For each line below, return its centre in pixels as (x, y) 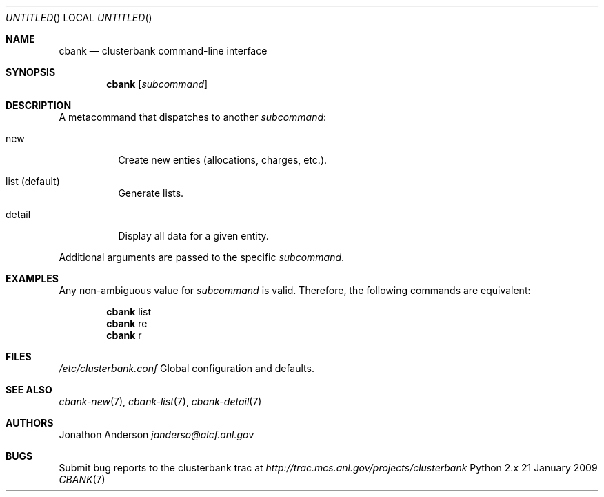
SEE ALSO (29, 390)
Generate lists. (151, 193)
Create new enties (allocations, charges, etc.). (223, 160)
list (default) (33, 181)
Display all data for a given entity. (193, 236)
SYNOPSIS (31, 72)
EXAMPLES (32, 279)
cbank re (127, 323)
